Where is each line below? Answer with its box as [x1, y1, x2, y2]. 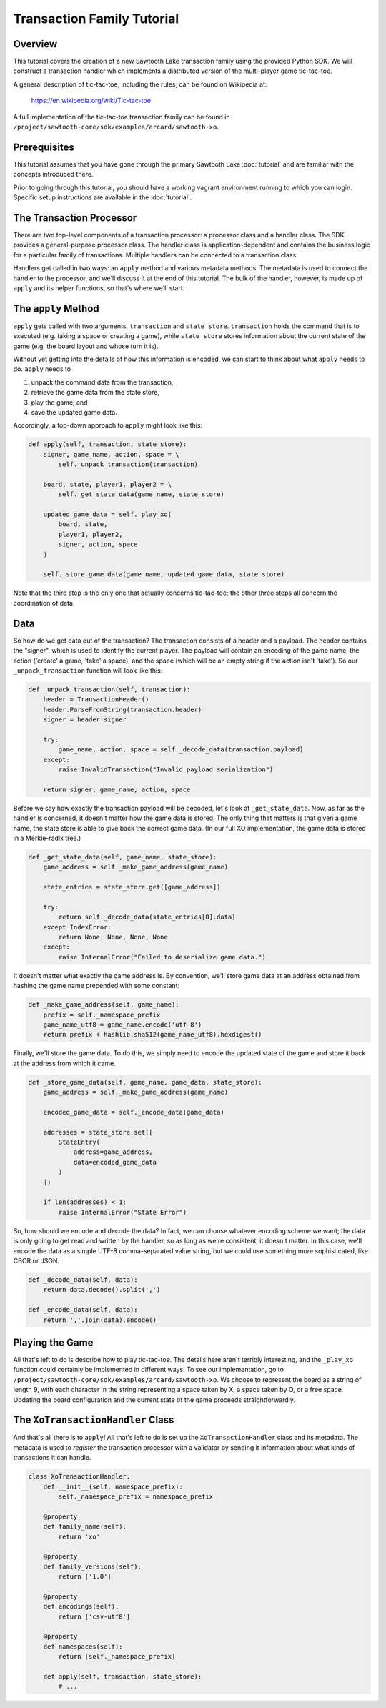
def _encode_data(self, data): [28, 1305, 139, 1314]
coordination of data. [13, 598, 75, 607]
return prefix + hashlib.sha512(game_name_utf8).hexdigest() [43, 1030, 262, 1039]
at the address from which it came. [13, 1059, 116, 1067]
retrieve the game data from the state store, [31, 388, 160, 397]
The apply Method [13, 302, 99, 315]
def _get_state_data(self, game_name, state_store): [28, 853, 217, 861]
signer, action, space [58, 540, 139, 548]
